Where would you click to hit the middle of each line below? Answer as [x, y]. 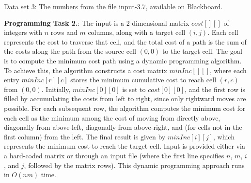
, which [224, 136]
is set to [134, 89]
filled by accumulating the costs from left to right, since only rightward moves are [125, 99]
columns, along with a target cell [137, 32]
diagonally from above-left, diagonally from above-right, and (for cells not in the [123, 127]
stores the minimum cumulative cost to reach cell [143, 80]
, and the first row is [215, 89]
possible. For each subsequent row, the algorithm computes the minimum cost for [125, 108]
